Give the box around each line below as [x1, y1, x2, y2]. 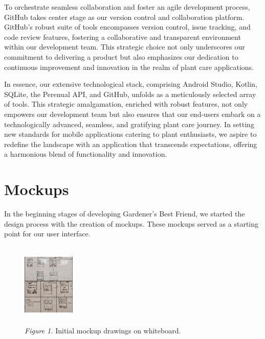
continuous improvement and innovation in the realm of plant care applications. [4, 61, 254, 72]
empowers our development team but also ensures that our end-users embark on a [4, 108, 261, 119]
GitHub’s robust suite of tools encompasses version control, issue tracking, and [4, 21, 251, 32]
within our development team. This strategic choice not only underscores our [4, 41, 245, 52]
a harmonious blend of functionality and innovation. [4, 149, 167, 159]
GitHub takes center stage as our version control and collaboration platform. [4, 11, 245, 22]
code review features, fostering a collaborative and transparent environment [4, 31, 241, 42]
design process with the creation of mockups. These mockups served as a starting [4, 218, 259, 229]
